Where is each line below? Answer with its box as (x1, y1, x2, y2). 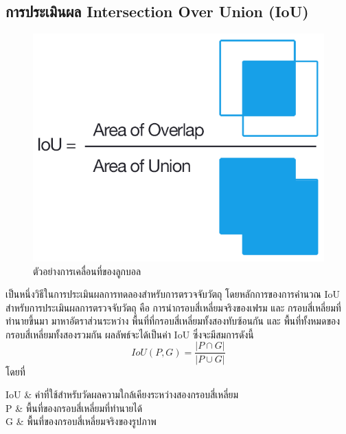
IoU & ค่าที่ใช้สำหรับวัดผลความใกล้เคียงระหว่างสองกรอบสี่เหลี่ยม (5, 387, 239, 402)
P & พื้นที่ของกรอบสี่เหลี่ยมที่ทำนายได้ (5, 400, 143, 415)
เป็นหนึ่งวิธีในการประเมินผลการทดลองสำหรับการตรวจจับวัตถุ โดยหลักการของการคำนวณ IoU (5, 287, 341, 301)
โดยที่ (5, 364, 25, 378)
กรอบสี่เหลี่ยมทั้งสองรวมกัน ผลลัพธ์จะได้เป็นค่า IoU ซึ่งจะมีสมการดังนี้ (5, 327, 254, 341)
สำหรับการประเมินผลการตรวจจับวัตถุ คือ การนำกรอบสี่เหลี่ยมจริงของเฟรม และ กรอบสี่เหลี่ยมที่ (5, 300, 341, 314)
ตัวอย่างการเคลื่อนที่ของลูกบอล (33, 263, 141, 278)
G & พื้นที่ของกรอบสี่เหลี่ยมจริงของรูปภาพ (5, 414, 157, 428)
